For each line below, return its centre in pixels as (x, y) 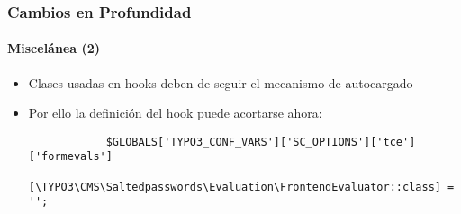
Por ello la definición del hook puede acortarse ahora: (175, 113)
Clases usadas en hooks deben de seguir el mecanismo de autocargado (221, 82)
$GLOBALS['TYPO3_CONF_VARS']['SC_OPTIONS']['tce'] (261, 142)
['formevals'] (70, 157)
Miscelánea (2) (54, 48)
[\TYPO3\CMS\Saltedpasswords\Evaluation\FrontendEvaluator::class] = (241, 187)
